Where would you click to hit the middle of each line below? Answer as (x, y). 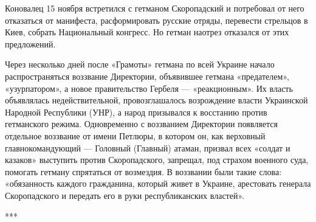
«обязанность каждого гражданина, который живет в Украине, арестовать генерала (158, 183)
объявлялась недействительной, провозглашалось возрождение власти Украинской (156, 100)
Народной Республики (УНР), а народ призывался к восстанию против (136, 112)
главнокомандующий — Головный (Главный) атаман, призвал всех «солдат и (148, 147)
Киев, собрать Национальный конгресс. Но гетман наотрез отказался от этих (147, 32)
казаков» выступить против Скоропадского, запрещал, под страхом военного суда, (157, 160)
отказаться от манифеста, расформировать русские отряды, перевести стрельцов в (156, 20)
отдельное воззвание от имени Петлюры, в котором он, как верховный (135, 135)
